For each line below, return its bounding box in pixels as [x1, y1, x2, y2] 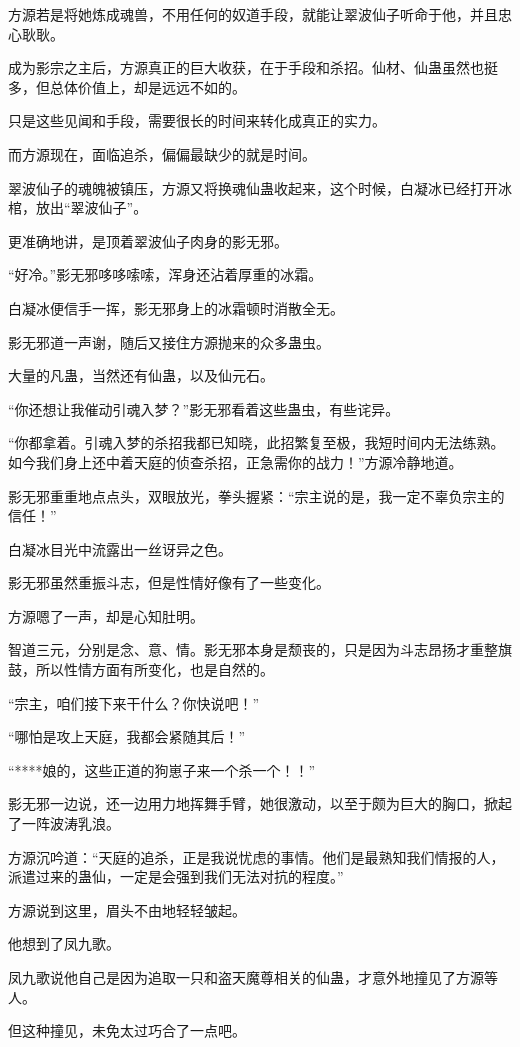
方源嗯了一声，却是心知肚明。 [8, 605, 204, 626]
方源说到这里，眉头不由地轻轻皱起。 [8, 899, 246, 920]
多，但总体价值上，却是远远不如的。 [8, 76, 246, 97]
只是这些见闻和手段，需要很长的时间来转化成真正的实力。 [8, 110, 386, 131]
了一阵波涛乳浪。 [8, 813, 120, 834]
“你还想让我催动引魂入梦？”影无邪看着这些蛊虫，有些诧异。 [8, 398, 400, 419]
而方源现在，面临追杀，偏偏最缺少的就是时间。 [8, 143, 316, 164]
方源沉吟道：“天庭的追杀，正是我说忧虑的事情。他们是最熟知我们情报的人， [8, 846, 505, 867]
